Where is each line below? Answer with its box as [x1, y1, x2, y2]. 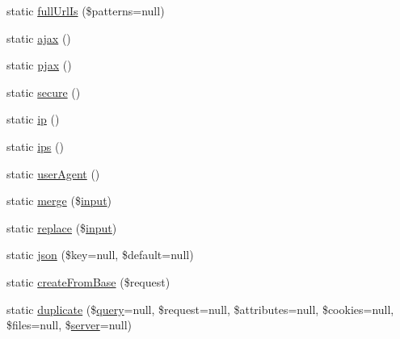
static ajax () [6, 29, 71, 46]
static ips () [6, 137, 64, 154]
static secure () [6, 83, 81, 100]
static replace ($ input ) [6, 219, 117, 236]
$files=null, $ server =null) [6, 316, 133, 333]
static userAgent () [6, 165, 100, 182]
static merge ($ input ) [6, 192, 112, 209]
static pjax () [6, 56, 72, 73]
